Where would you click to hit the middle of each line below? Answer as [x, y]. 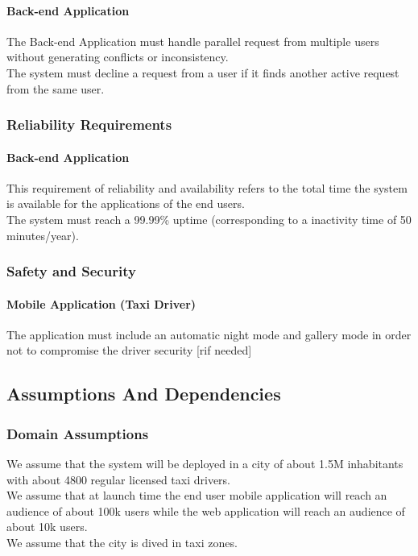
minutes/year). [43, 235]
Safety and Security [71, 271]
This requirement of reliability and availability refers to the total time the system [207, 187]
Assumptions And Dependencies [144, 394]
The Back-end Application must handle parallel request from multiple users [193, 41]
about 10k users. [47, 527]
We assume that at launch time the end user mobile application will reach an [197, 495]
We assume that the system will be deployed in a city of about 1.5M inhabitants [205, 464]
